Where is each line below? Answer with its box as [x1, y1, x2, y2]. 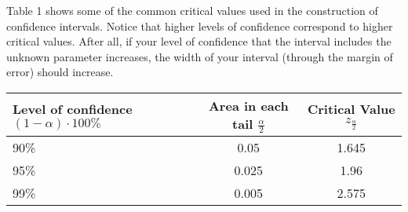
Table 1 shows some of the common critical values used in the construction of [6, 2, 378, 18]
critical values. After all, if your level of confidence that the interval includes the [6, 33, 392, 49]
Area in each [208, 96, 289, 115]
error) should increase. [6, 64, 114, 80]
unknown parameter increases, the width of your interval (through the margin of [6, 48, 393, 64]
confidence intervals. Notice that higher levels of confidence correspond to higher [6, 17, 393, 34]
